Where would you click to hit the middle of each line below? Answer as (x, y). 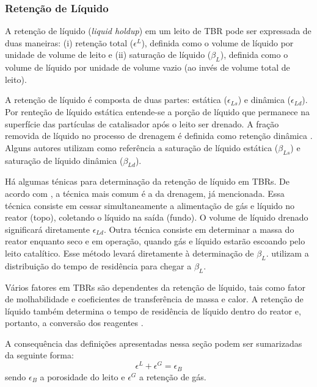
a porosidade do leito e (82, 376)
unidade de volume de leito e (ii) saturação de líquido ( (108, 55)
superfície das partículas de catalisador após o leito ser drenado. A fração (142, 123)
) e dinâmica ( (264, 100)
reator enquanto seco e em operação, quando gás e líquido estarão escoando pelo (155, 241)
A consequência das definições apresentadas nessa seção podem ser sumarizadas (154, 343)
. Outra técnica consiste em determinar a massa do (199, 229)
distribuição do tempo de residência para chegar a (98, 265)
